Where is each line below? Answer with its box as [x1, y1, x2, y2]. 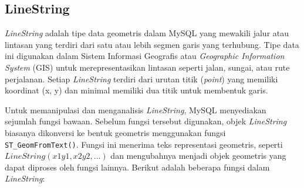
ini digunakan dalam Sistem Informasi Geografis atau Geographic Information [5, 50, 285, 62]
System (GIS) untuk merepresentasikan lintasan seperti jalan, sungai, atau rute [5, 61, 290, 73]
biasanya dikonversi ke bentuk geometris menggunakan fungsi [5, 126, 226, 138]
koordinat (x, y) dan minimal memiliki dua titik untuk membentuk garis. [5, 84, 268, 96]
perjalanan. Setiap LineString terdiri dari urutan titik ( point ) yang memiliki [5, 72, 278, 85]
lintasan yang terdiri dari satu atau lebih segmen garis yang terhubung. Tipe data [5, 38, 299, 50]
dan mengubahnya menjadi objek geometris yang [110, 149, 286, 162]
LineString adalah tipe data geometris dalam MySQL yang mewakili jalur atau [5, 27, 289, 39]
